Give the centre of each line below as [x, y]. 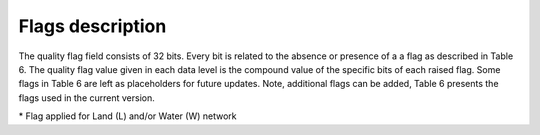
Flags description [92, 26]
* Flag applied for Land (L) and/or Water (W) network [127, 116]
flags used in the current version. [86, 97]
